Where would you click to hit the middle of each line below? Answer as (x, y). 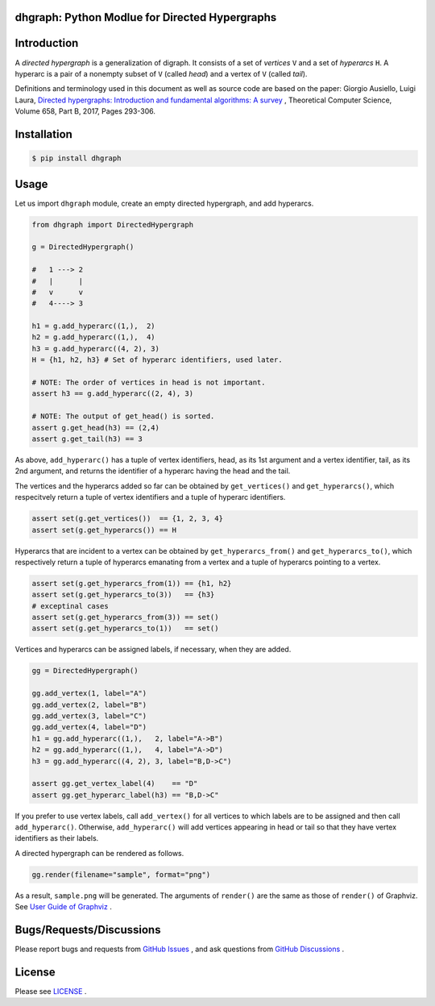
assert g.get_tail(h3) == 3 (87, 439)
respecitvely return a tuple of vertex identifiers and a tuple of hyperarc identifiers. (150, 497)
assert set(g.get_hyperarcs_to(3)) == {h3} (123, 595)
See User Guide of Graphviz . (63, 907)
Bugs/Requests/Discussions (88, 930)
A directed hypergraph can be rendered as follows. (99, 853)
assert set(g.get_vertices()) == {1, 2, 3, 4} (127, 519)
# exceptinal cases (70, 606)
